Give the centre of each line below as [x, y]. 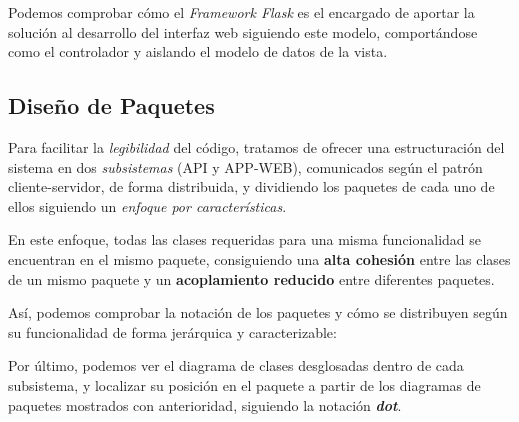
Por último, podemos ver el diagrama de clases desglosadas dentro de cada [236, 365]
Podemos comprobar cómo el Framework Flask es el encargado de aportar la [241, 12]
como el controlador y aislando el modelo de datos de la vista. [198, 51]
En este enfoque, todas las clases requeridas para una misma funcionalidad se [245, 239]
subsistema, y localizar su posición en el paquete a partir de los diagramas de [244, 384]
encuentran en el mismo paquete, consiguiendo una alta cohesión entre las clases [259, 258]
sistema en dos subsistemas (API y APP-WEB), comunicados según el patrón [245, 166]
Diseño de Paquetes [111, 105]
